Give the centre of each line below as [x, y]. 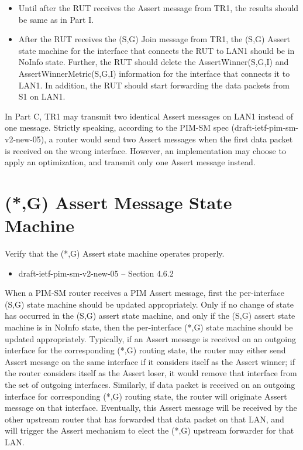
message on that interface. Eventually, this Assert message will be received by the [151, 408]
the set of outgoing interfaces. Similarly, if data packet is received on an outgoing [150, 384]
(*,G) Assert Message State [118, 202]
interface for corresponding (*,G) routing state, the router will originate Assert [146, 396]
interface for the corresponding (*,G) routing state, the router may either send [145, 350]
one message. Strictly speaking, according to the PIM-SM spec [117, 127]
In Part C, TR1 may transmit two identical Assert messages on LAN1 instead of [149, 116]
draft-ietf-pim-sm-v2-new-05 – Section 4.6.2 [96, 273]
